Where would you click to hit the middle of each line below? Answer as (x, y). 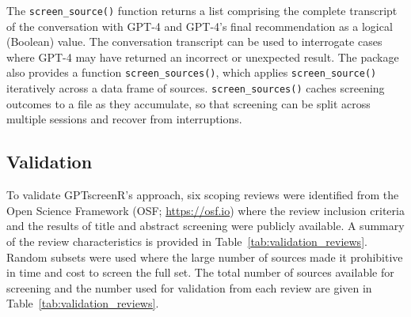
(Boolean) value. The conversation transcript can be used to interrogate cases (194, 42)
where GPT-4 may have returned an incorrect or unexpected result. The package (203, 57)
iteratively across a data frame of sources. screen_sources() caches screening (196, 88)
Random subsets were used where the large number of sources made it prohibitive (205, 257)
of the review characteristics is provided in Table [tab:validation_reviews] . (187, 241)
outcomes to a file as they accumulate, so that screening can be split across (188, 103)
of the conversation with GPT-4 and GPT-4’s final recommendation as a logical (200, 26)
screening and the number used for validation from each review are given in (189, 287)
